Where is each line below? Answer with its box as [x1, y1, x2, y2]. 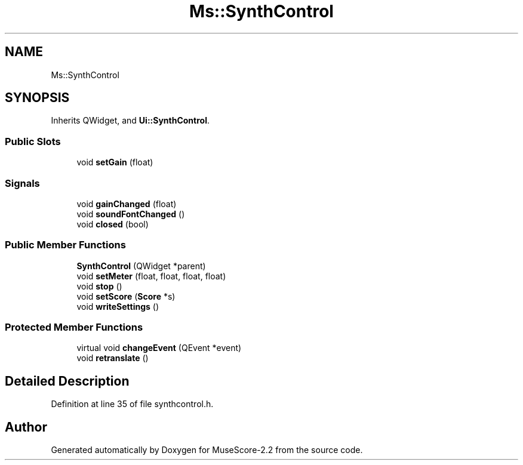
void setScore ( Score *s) [76, 291, 176, 301]
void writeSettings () [76, 301, 159, 312]
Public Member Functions [5, 239, 126, 251]
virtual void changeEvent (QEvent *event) [76, 343, 242, 353]
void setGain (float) [76, 157, 153, 168]
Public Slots [5, 135, 61, 147]
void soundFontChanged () [76, 208, 185, 219]
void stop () [76, 281, 122, 291]
